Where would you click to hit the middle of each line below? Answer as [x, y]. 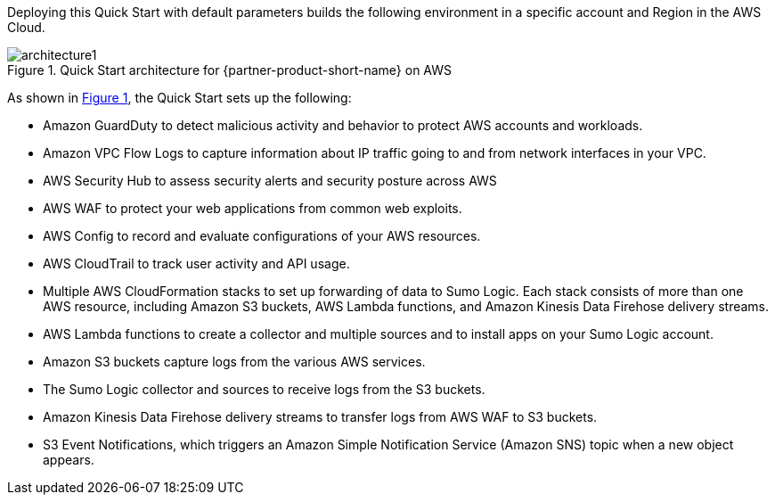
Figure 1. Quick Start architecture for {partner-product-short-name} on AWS [230, 70]
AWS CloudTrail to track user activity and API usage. [196, 263]
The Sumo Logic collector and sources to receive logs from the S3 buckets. [264, 389]
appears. [69, 460]
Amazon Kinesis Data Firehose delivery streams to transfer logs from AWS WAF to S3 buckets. [320, 417]
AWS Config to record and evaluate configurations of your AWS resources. [262, 236]
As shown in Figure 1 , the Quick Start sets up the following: [179, 98]
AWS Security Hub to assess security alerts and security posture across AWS [270, 181]
